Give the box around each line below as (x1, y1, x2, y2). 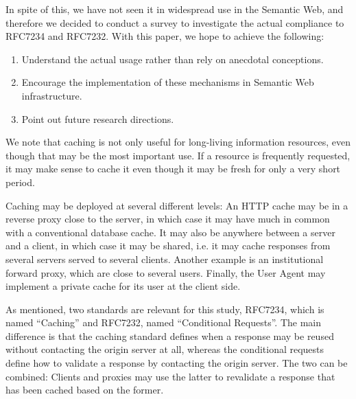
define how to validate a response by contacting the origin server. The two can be (5, 356, 348, 370)
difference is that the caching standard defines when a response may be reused (5, 328, 334, 343)
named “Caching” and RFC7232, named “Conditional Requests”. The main (5, 315, 321, 330)
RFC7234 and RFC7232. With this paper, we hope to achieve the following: (5, 29, 324, 43)
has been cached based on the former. (5, 383, 164, 397)
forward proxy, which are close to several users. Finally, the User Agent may (5, 265, 326, 280)
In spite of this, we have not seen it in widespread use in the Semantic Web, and (5, 2, 344, 16)
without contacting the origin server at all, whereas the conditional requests (5, 342, 324, 356)
